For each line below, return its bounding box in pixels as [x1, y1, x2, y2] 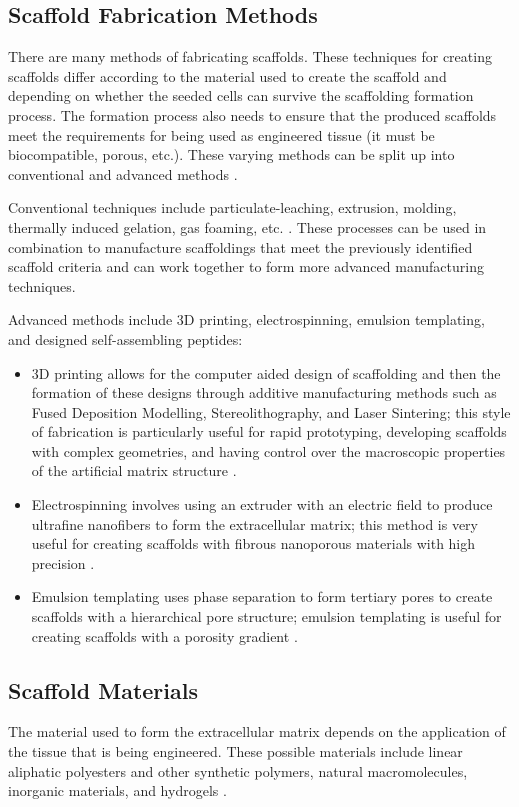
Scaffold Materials [8, 674, 198, 705]
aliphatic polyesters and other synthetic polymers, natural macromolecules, [8, 760, 468, 781]
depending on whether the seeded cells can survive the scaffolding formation [8, 85, 474, 106]
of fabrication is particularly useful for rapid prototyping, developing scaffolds [31, 421, 507, 442]
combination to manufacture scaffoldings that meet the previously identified [8, 236, 473, 257]
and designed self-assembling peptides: [8, 328, 243, 349]
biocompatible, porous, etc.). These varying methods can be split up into [8, 144, 455, 165]
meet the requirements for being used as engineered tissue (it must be [8, 124, 435, 145]
